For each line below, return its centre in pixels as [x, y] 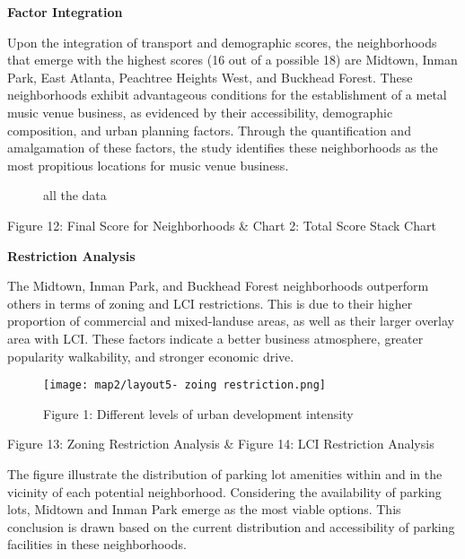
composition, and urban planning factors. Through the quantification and [209, 130]
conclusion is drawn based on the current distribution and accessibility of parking [231, 526]
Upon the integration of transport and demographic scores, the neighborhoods [222, 42]
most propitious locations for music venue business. [148, 165]
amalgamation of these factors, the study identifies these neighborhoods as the [223, 148]
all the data [75, 195]
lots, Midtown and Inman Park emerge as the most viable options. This [204, 509]
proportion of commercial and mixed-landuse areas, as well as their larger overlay [231, 321]
